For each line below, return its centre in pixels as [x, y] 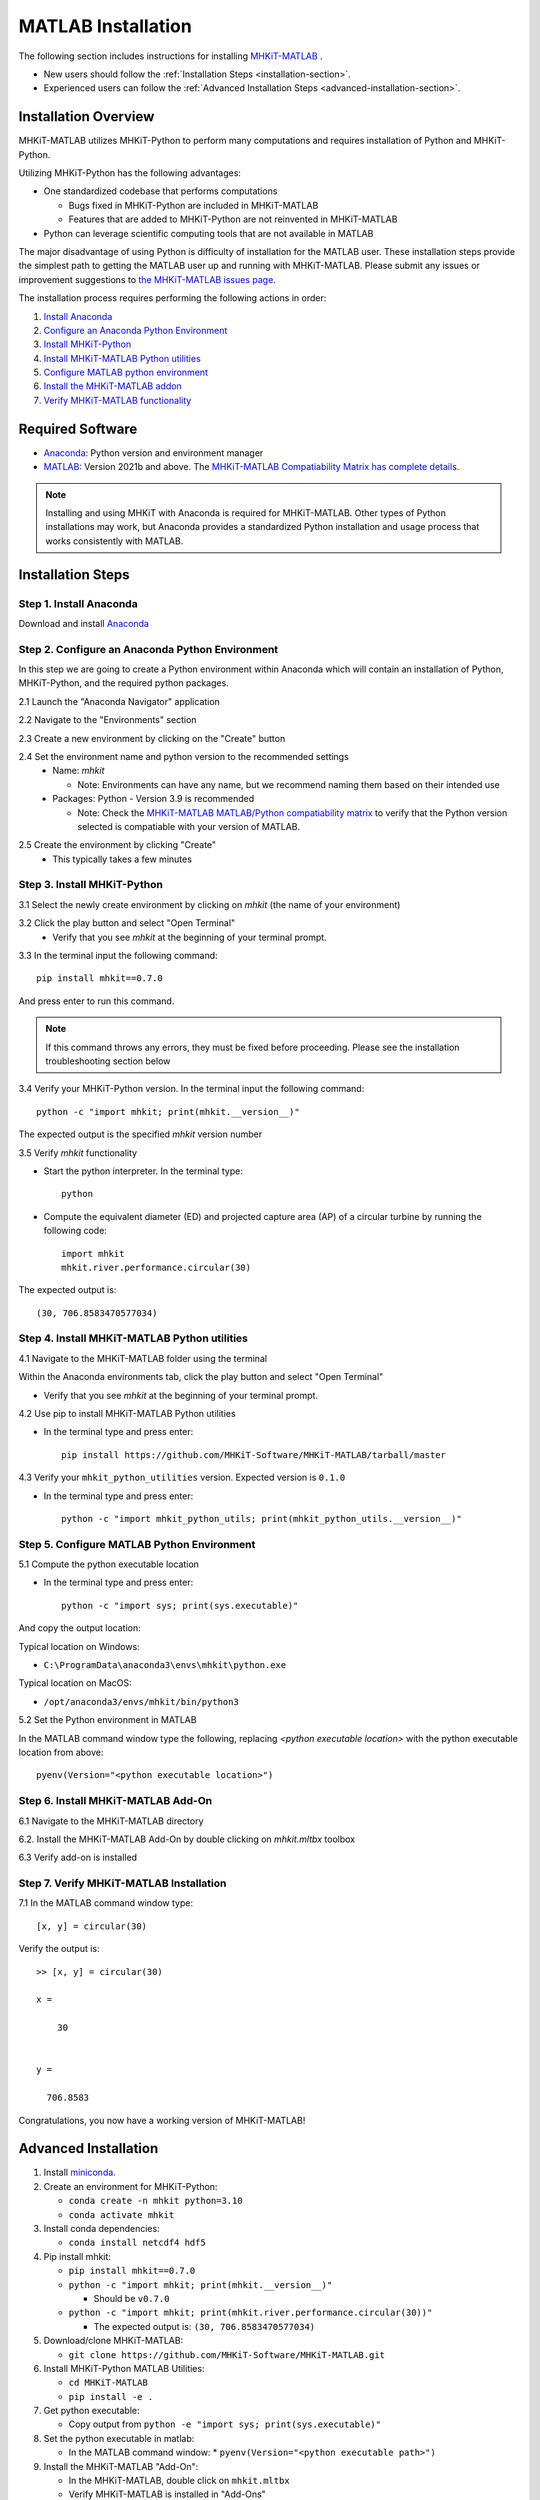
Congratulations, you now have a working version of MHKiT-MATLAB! [162, 2120]
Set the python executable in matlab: [119, 2438]
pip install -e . [111, 2396]
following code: [75, 1231]
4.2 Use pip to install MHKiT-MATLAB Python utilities [127, 1413]
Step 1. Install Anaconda [78, 603]
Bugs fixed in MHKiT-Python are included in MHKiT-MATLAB [193, 205]
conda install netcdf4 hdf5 [137, 2243]
